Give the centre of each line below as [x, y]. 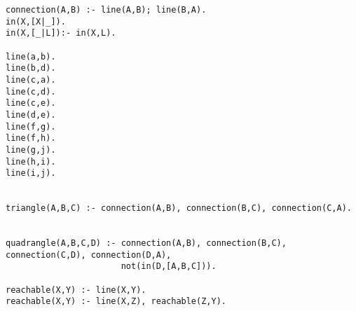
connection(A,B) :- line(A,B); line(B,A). [106, 10]
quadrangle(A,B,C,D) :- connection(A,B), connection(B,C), [146, 243]
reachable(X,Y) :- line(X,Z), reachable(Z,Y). [116, 302]
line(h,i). [31, 161]
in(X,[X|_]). [36, 21]
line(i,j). [31, 173]
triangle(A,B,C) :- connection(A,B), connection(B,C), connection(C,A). [179, 208]
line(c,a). [31, 80]
